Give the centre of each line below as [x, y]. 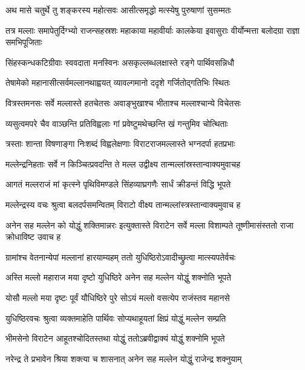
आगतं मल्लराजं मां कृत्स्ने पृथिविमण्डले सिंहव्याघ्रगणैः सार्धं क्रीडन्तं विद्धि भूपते [118, 184]
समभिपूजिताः [24, 42]
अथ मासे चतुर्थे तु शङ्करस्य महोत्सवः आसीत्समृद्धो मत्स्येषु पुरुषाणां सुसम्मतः [118, 10]
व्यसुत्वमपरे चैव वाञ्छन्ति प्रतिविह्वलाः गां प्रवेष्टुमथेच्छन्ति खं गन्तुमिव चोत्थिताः [117, 123]
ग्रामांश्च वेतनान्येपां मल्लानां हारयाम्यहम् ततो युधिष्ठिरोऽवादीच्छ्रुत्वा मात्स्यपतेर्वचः [121, 257]
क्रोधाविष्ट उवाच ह [33, 237]
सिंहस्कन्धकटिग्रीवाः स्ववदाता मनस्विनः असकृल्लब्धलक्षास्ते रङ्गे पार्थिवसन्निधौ [120, 62]
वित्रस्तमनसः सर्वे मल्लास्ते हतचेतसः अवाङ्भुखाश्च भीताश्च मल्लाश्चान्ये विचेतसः [123, 102]
